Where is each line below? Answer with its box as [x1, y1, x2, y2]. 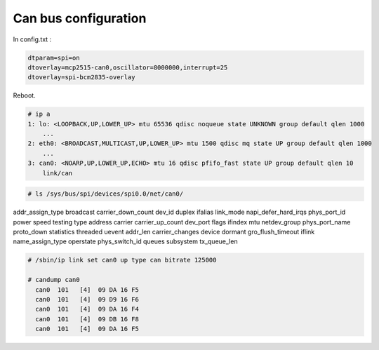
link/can [42, 169, 73, 177]
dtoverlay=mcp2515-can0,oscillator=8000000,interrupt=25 [27, 63, 228, 72]
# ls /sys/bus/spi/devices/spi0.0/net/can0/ [27, 190, 184, 198]
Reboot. [13, 91, 36, 100]
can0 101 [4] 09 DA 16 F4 [35, 305, 140, 314]
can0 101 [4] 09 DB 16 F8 [35, 315, 140, 323]
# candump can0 [27, 276, 80, 284]
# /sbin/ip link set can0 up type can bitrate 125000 [27, 256, 217, 264]
